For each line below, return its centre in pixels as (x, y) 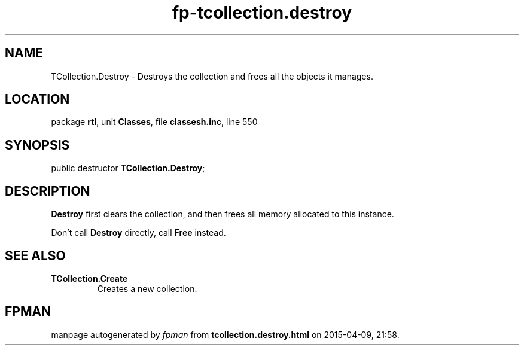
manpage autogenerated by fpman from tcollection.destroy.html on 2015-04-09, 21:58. (225, 334)
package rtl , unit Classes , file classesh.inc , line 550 (154, 122)
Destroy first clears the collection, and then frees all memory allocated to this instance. (223, 214)
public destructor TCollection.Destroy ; (128, 168)
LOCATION (37, 99)
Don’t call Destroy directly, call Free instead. (138, 233)
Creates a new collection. (147, 288)
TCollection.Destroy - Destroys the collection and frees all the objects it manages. (212, 76)
